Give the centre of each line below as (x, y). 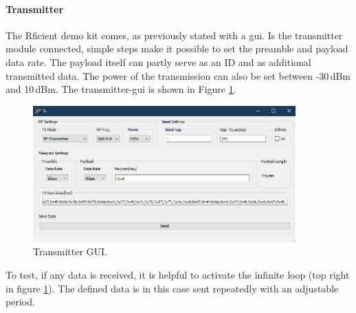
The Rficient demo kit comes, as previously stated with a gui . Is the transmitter (174, 35)
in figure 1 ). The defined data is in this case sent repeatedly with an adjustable (172, 288)
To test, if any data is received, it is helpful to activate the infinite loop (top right (178, 274)
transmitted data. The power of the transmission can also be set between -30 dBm (178, 75)
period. (20, 302)
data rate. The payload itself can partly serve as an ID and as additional (158, 62)
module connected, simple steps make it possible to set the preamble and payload (177, 48)
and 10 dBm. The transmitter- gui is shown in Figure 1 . (121, 89)
